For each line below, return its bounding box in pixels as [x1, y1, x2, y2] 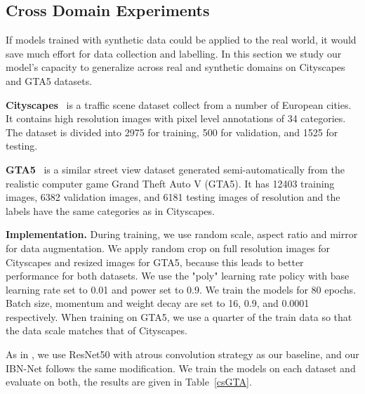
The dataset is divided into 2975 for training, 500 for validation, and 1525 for [6, 124, 338, 139]
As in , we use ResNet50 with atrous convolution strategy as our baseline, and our [6, 347, 359, 362]
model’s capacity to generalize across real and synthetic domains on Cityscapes [6, 60, 345, 74]
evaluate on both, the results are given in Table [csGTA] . [6, 374, 252, 389]
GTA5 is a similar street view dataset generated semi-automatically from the [6, 162, 345, 176]
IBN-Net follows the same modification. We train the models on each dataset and [6, 360, 356, 375]
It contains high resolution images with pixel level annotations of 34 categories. [6, 111, 346, 126]
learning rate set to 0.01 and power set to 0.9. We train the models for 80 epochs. [6, 282, 357, 296]
